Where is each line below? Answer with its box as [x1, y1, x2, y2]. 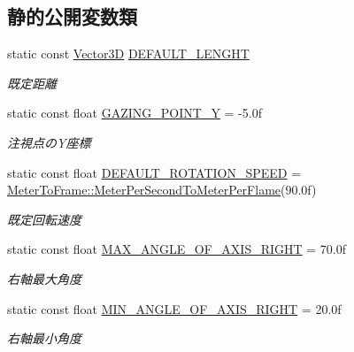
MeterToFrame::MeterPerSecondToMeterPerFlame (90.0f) [7, 180, 317, 199]
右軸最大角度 [7, 269, 81, 287]
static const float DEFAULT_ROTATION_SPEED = [7, 163, 302, 181]
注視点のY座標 [7, 133, 91, 151]
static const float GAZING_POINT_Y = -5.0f [7, 103, 262, 122]
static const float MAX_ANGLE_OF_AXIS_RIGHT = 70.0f [7, 240, 347, 258]
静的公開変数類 [7, 3, 137, 30]
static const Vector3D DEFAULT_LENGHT [7, 44, 250, 63]
